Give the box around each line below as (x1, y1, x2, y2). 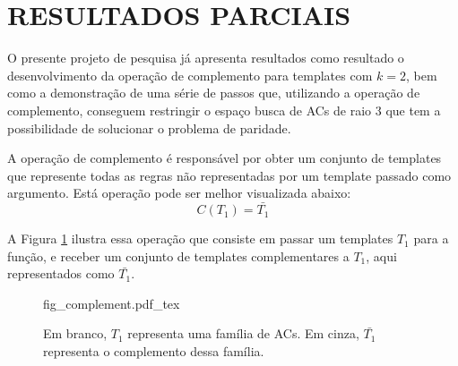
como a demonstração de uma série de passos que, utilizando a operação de (7, 83, 420, 102)
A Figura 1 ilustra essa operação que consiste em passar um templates (7, 229, 393, 248)
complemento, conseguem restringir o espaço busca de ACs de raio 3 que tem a (7, 100, 441, 119)
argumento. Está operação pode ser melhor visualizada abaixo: (7, 183, 351, 202)
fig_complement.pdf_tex (43, 294, 180, 312)
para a (413, 229, 449, 248)
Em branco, (43, 324, 108, 343)
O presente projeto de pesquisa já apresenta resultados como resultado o (7, 48, 404, 67)
